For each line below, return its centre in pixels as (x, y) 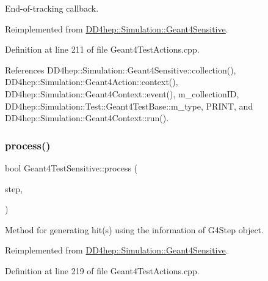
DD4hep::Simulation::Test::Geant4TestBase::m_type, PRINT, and (129, 106)
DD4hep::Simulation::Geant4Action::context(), (92, 82)
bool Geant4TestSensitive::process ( (71, 167)
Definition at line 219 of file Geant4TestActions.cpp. (102, 270)
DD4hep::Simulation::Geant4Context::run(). (87, 118)
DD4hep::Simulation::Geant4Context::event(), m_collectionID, (122, 93)
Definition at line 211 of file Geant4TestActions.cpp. (102, 49)
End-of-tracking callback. (52, 8)
